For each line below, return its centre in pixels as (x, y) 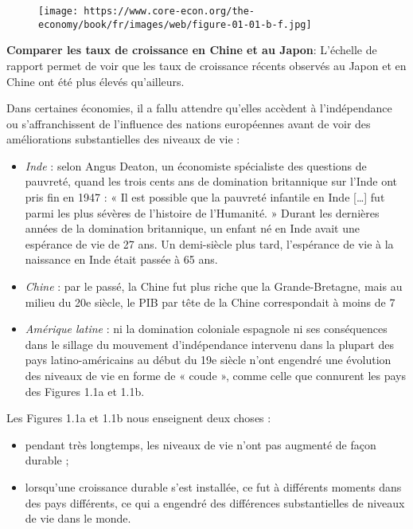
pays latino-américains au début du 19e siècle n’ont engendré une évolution (208, 360)
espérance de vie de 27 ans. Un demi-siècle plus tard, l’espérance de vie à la (209, 243)
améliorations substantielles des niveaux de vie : (123, 139)
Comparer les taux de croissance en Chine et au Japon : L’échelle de (192, 50)
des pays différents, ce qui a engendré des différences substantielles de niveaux (215, 502)
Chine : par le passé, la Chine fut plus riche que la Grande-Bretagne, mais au (214, 286)
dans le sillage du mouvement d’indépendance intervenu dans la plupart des (209, 344)
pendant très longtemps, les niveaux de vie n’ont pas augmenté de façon (201, 444)
